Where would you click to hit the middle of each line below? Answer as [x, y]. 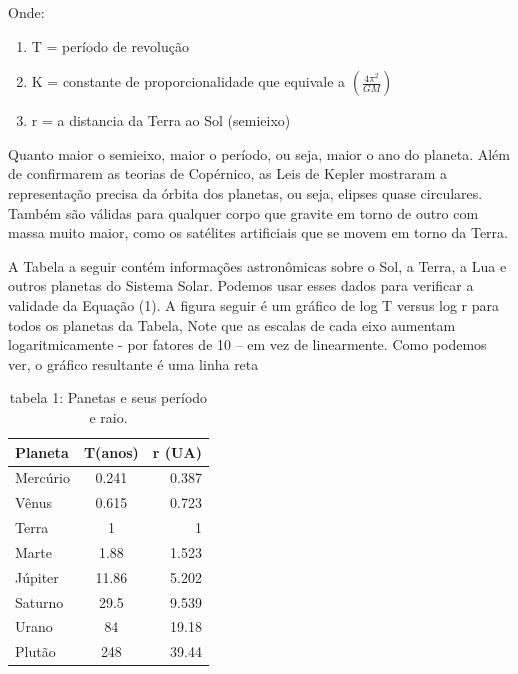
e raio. [108, 416]
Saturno [39, 601]
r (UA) [177, 451]
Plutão [35, 651]
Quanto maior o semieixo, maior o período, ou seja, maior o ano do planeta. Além [259, 153]
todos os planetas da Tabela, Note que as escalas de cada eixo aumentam [232, 324]
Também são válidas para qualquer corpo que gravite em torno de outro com [243, 212]
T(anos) [111, 451]
